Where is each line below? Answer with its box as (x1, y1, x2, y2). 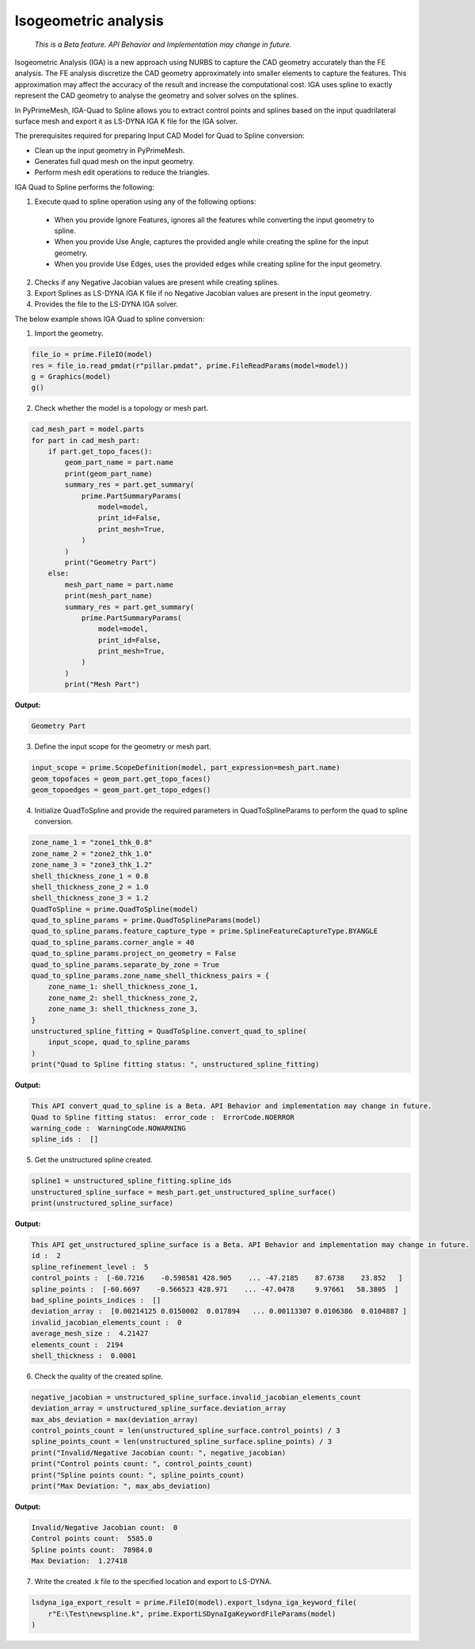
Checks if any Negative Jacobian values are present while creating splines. (34, 277, 280, 287)
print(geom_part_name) (64, 469, 154, 478)
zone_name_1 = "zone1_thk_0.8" (31, 838, 154, 847)
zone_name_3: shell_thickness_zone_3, (47, 1004, 199, 1014)
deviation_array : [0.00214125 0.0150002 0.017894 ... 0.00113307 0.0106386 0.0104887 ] (31, 1307, 408, 1316)
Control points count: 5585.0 (31, 1534, 154, 1544)
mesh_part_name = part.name (64, 580, 174, 589)
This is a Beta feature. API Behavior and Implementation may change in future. (34, 40, 292, 49)
